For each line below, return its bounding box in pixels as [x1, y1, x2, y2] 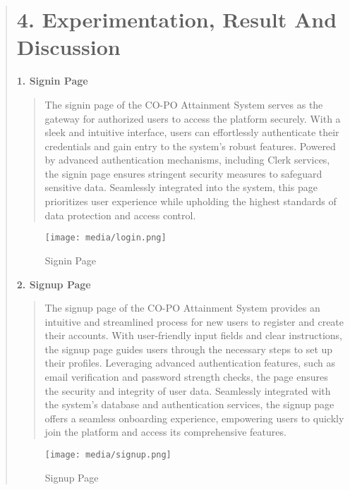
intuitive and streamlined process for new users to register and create [44, 314, 344, 329]
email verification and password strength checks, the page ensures [44, 369, 328, 384]
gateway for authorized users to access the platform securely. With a [44, 111, 341, 125]
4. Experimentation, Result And [16, 5, 337, 34]
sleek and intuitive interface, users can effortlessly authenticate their [44, 125, 339, 140]
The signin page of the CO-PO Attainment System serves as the [44, 97, 323, 111]
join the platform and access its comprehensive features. [44, 424, 286, 439]
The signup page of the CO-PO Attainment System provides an [44, 300, 320, 315]
